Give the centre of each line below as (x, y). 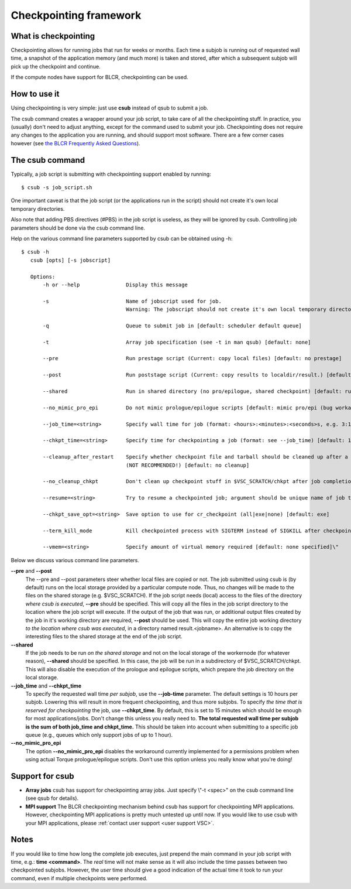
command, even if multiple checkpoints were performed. (79, 878)
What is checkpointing (53, 36)
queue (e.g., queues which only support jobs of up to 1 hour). (99, 735)
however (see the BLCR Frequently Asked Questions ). (75, 143)
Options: (43, 276)
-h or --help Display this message (116, 285)
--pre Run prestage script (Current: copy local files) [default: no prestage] (192, 358)
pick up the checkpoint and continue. (56, 66)
